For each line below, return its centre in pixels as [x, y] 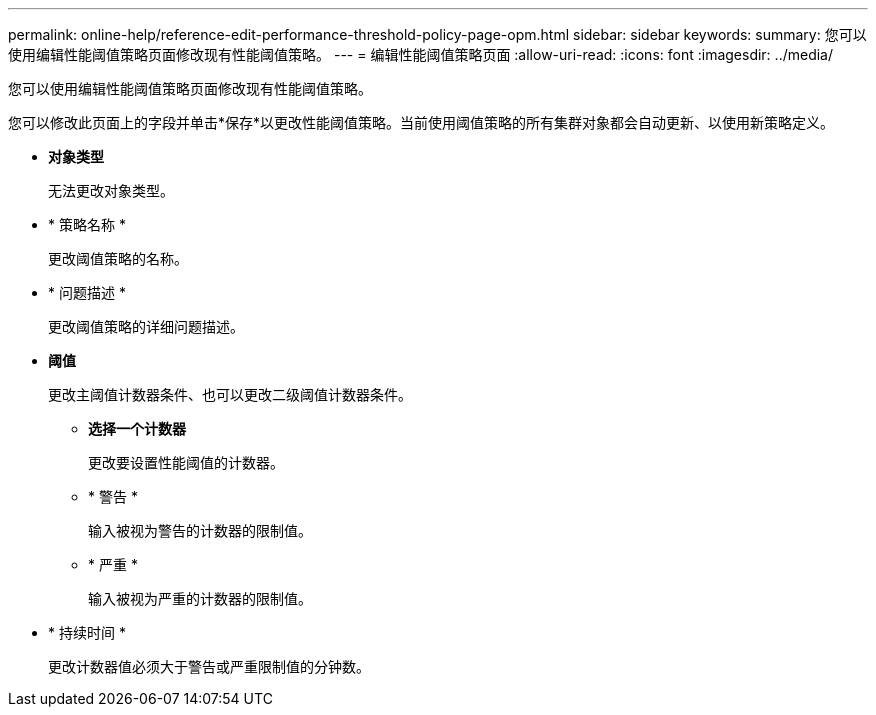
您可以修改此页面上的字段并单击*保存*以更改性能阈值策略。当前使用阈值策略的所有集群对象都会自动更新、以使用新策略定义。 [421, 122]
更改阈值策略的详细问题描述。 [146, 326]
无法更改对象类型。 [111, 190]
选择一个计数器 [137, 428]
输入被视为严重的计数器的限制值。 [200, 598]
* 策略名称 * [87, 224]
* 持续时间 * [87, 632]
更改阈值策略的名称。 [118, 258]
